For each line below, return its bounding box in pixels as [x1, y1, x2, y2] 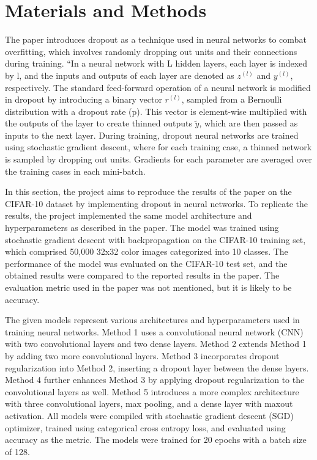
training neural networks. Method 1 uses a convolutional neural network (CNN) [5, 325, 304, 338]
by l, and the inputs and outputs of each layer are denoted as [5, 68, 234, 81]
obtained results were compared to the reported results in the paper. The [5, 269, 280, 282]
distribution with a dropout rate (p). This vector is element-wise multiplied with [5, 104, 307, 117]
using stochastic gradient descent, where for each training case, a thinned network [5, 141, 312, 153]
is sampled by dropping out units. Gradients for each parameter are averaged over [5, 153, 312, 166]
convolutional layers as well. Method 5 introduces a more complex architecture [5, 385, 299, 398]
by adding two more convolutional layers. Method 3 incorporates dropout [5, 349, 280, 362]
